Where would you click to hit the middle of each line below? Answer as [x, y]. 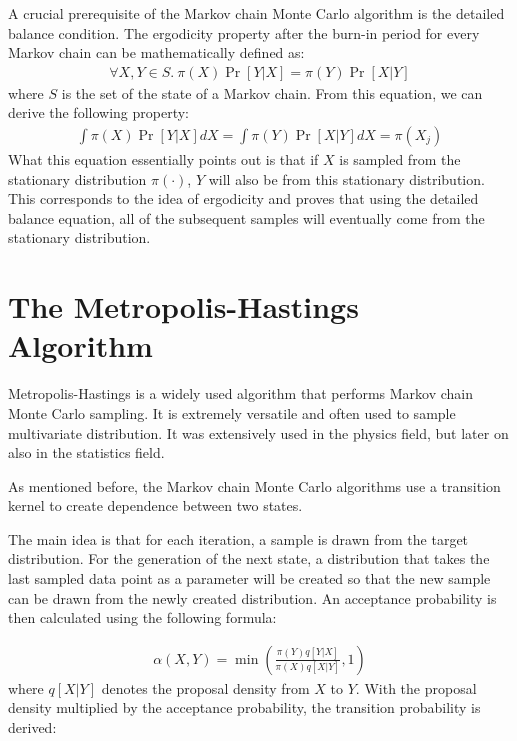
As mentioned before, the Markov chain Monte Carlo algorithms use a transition [254, 485]
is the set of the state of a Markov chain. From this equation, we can [272, 92]
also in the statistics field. [86, 452]
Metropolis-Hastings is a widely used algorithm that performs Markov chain [241, 393]
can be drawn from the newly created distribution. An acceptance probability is [252, 597]
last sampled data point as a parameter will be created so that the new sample [249, 578]
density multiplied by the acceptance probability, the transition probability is [244, 707]
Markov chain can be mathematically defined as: [156, 52]
